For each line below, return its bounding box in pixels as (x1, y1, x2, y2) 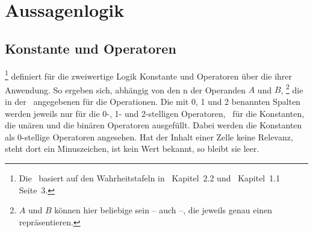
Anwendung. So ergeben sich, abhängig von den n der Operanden (5, 83, 246, 96)
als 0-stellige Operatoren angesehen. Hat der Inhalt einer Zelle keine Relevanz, (5, 130, 293, 143)
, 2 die (280, 81, 303, 96)
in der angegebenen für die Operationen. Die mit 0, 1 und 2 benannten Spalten (5, 95, 301, 108)
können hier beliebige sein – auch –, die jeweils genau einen (54, 204, 273, 216)
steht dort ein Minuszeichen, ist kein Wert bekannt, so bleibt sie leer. (5, 142, 259, 155)
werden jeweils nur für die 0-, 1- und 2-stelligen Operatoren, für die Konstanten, (5, 107, 305, 119)
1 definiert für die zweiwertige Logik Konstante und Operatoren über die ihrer (5, 67, 293, 82)
